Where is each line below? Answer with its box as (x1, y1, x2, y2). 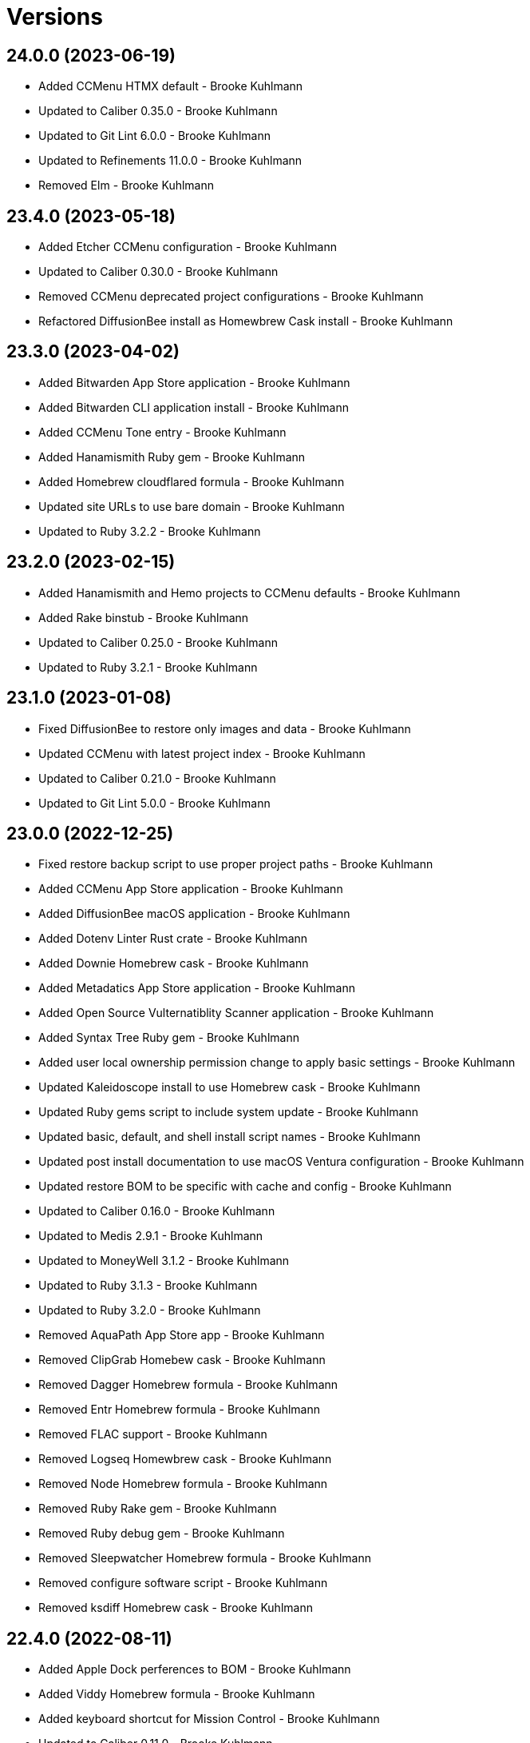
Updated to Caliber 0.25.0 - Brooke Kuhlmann (38, 635, 278, 649)
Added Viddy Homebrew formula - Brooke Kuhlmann (38, 1687, 315, 1701)
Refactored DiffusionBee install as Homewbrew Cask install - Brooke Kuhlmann (38, 314, 453, 329)
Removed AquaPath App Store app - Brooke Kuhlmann (38, 1328, 325, 1342)
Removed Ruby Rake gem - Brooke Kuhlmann (38, 1502, 277, 1516)
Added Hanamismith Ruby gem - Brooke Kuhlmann (38, 449, 306, 464)
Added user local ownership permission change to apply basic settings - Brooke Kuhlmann (38, 1055, 516, 1070)
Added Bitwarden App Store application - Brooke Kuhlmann (38, 375, 350, 389)
